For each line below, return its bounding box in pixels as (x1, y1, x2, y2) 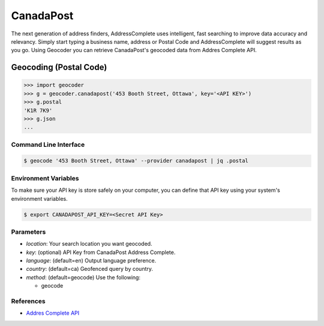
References (11, 297, 46, 305)
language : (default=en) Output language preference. (26, 257, 157, 264)
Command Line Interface (11, 140, 85, 149)
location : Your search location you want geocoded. (26, 240, 152, 247)
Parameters (11, 228, 46, 236)
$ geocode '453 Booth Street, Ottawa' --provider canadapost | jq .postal (23, 158, 249, 164)
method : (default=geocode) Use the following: (26, 273, 141, 281)
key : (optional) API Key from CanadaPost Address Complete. (26, 249, 176, 256)
